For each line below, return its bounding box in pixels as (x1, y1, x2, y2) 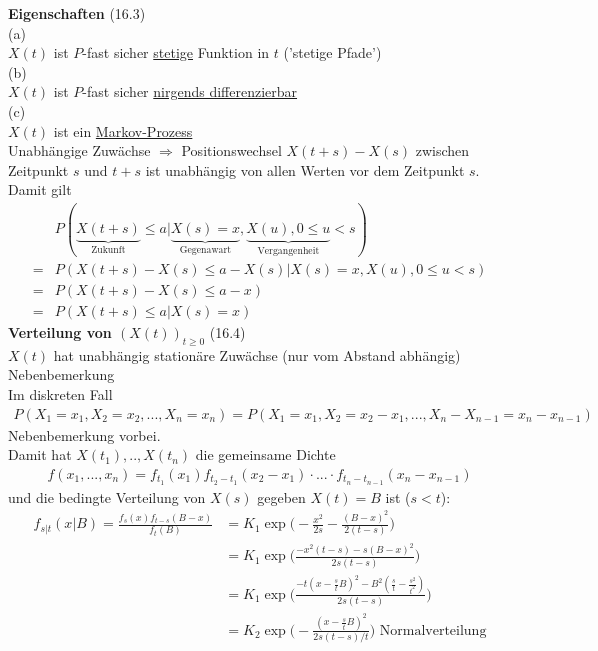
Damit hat (8, 444, 72, 465)
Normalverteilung (379, 623, 487, 638)
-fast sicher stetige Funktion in (82, 42, 270, 63)
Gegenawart (179, 245, 232, 256)
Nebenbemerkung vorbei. (8, 424, 161, 445)
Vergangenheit (257, 246, 320, 257)
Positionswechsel (181, 140, 282, 161)
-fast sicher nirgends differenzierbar (82, 81, 298, 102)
